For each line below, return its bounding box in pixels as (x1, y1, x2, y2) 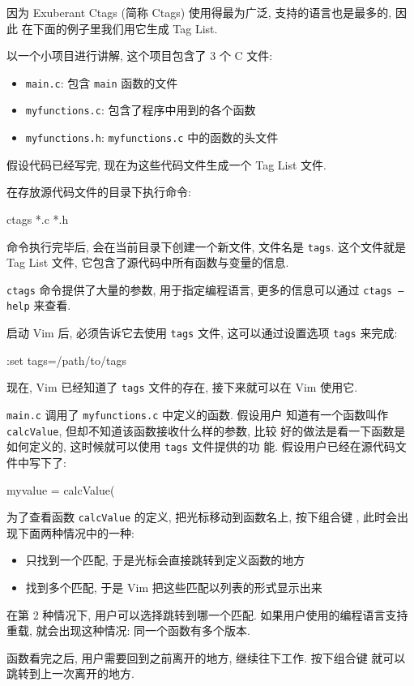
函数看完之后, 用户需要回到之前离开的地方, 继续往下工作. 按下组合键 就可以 (6, 649, 406, 666)
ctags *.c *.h (6, 210, 69, 227)
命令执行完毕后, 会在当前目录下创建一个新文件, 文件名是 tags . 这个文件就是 (6, 238, 406, 255)
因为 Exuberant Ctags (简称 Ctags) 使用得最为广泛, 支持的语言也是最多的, (6, 4, 392, 20)
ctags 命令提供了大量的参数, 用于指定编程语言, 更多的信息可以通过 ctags (6, 281, 393, 298)
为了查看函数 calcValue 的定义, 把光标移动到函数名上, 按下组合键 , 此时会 (6, 508, 398, 525)
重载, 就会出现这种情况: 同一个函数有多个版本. (6, 622, 250, 639)
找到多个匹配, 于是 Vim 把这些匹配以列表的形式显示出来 (25, 579, 322, 595)
